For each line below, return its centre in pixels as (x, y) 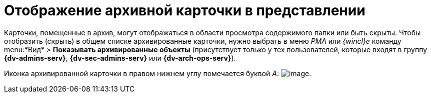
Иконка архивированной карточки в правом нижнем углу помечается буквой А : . (158, 73)
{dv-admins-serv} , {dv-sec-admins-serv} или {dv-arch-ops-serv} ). (120, 58)
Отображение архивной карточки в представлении (185, 10)
